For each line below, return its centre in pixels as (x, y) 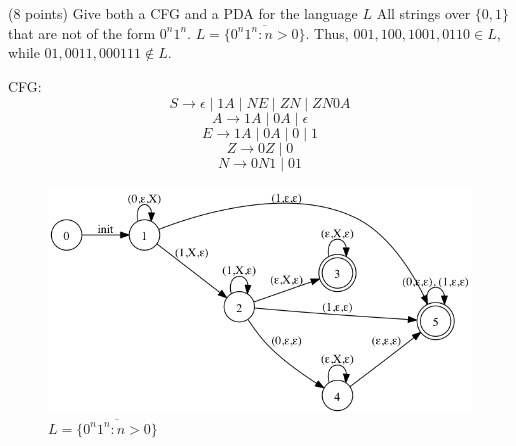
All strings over (423, 13)
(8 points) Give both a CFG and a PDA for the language (183, 13)
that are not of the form (82, 32)
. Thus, (327, 32)
